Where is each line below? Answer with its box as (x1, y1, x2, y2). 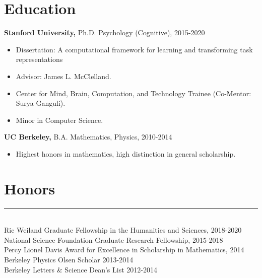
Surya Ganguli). (16, 98, 65, 108)
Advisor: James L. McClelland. (16, 71, 111, 81)
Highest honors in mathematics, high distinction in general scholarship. (16, 148, 236, 159)
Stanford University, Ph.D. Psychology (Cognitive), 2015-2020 (4, 27, 205, 38)
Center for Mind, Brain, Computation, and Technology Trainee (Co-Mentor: (16, 88, 251, 98)
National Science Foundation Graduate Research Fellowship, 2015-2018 (4, 234, 223, 245)
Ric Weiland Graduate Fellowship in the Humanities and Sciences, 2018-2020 (4, 225, 242, 235)
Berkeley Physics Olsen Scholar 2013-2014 (4, 254, 134, 264)
